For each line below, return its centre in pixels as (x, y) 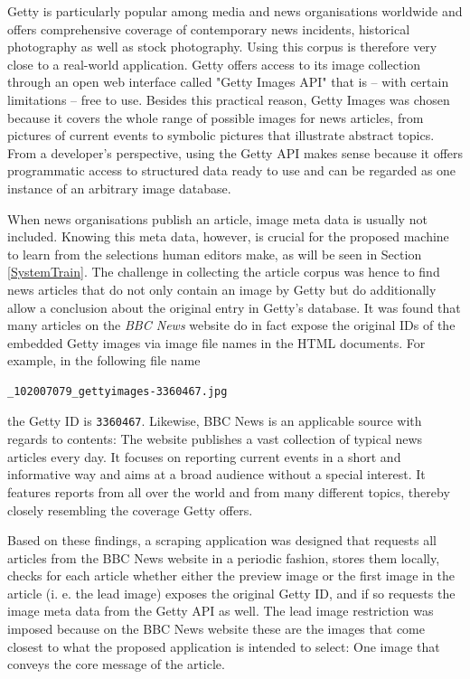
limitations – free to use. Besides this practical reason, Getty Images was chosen (229, 99)
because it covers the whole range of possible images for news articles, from (216, 117)
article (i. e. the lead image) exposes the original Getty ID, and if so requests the (231, 593)
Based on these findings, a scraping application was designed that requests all (222, 540)
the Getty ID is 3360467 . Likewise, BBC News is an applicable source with (215, 421)
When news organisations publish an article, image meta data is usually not (217, 218)
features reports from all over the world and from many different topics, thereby (229, 491)
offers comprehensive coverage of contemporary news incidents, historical (209, 28)
